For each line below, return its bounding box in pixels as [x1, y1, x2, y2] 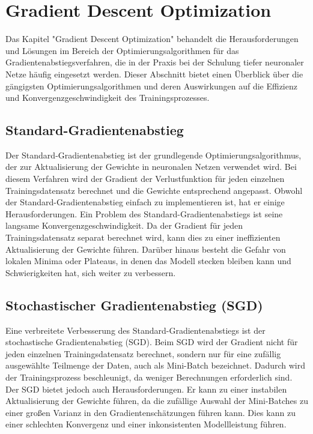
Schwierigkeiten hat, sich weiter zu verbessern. [5, 266, 176, 279]
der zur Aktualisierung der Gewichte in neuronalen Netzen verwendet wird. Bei [5, 160, 297, 173]
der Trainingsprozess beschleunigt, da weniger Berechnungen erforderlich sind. [5, 371, 293, 383]
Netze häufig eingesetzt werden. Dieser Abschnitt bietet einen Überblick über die [5, 67, 303, 80]
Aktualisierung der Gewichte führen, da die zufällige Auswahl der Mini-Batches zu [5, 394, 308, 407]
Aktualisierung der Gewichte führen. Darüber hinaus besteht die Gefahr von [5, 243, 286, 255]
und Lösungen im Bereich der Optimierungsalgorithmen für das [5, 44, 239, 56]
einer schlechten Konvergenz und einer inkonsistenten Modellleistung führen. [5, 418, 287, 430]
